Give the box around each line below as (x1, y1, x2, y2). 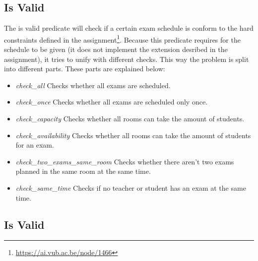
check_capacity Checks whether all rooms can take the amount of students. (15, 113, 245, 124)
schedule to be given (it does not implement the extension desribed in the (4, 44, 228, 54)
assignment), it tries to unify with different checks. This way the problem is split (4, 53, 249, 64)
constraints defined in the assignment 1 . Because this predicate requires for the (4, 33, 241, 45)
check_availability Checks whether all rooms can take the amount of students (15, 130, 251, 140)
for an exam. (15, 140, 54, 150)
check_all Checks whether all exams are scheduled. (15, 80, 171, 90)
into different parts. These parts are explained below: (4, 63, 165, 74)
